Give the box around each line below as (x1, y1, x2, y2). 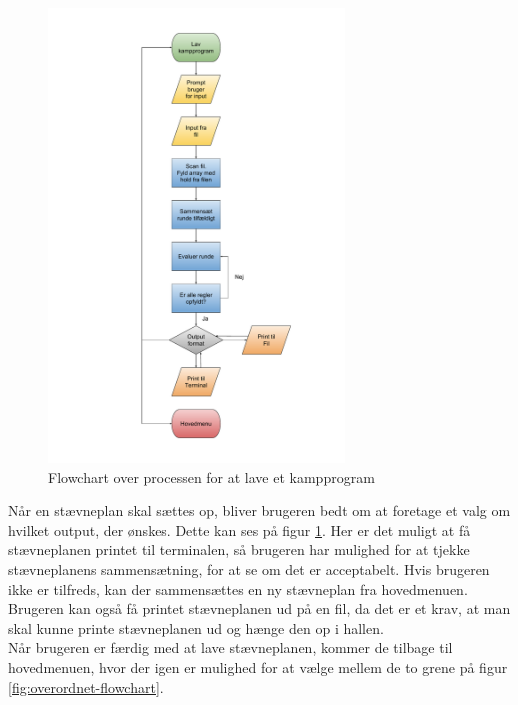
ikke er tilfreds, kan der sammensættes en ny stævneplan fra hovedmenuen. (8, 578, 468, 599)
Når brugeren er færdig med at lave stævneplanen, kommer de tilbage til (8, 637, 453, 658)
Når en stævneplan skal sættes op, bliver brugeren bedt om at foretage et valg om (8, 500, 511, 521)
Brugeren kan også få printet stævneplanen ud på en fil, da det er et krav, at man (8, 598, 511, 619)
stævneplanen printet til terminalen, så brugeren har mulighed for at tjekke (8, 539, 470, 560)
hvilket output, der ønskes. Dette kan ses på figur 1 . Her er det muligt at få (8, 519, 471, 540)
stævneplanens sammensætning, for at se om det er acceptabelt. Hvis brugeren (8, 558, 490, 579)
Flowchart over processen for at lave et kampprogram (48, 466, 375, 487)
